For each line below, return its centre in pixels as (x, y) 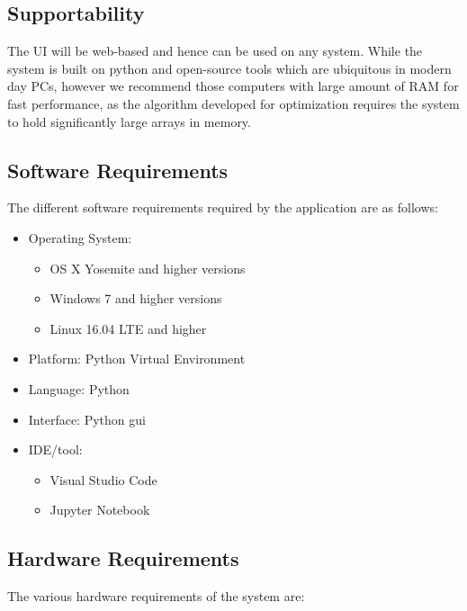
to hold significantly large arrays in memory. (129, 121)
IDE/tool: (55, 449)
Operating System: (80, 237)
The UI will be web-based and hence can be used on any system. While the (215, 51)
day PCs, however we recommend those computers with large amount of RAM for (233, 86)
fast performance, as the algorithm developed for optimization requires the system (233, 103)
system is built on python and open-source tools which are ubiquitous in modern (229, 68)
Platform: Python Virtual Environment (137, 359)
